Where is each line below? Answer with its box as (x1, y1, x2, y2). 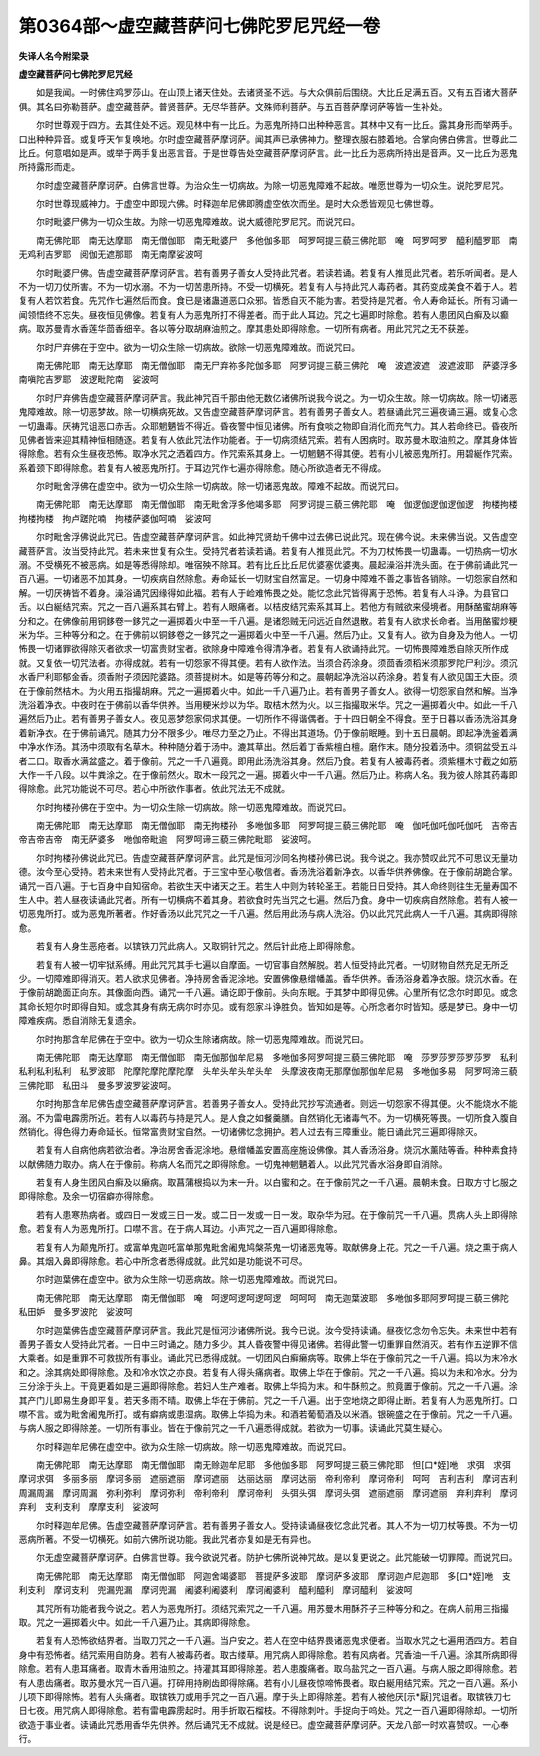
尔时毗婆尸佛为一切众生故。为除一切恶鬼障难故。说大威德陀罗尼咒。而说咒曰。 (35, 216, 360, 228)
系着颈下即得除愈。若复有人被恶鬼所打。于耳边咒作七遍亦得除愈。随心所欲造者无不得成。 (18, 461, 387, 474)
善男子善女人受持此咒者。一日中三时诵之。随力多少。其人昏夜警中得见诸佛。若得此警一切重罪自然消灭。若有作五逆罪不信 (18, 1338, 518, 1350)
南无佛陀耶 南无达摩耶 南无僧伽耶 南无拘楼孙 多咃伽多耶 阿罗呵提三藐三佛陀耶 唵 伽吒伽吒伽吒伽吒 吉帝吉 (35, 820, 518, 832)
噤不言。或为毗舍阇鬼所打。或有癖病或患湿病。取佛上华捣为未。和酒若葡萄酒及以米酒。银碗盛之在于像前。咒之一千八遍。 (18, 1408, 518, 1420)
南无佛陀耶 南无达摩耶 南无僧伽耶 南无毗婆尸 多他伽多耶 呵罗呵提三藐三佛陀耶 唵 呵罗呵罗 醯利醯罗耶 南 (35, 234, 518, 246)
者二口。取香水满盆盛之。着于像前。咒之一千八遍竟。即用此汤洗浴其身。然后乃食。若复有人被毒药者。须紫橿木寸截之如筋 (18, 755, 518, 767)
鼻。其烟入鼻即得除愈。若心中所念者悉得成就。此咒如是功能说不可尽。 (18, 1255, 308, 1267)
